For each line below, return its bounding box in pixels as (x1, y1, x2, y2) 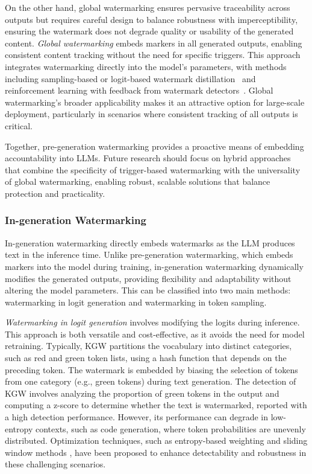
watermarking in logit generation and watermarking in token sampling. (5, 295, 267, 308)
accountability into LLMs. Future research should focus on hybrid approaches (5, 152, 291, 164)
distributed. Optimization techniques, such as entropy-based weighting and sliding (5, 434, 308, 447)
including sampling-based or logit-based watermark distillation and (5, 72, 256, 85)
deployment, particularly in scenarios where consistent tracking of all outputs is (5, 107, 298, 120)
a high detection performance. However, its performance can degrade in (5, 411, 269, 423)
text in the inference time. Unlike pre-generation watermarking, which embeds (5, 248, 293, 261)
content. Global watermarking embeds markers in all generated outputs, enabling (5, 36, 302, 49)
